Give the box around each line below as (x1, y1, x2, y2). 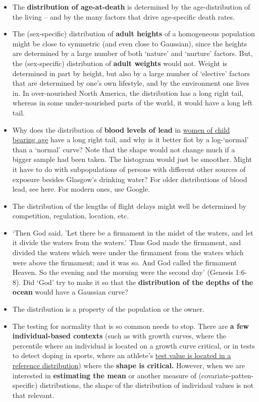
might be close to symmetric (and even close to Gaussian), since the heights (12, 38, 247, 48)
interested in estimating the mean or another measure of (12, 370, 196, 380)
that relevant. (12, 389, 55, 400)
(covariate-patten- (198, 370, 254, 380)
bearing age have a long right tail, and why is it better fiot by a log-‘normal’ (12, 134, 249, 145)
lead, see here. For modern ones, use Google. (12, 184, 150, 194)
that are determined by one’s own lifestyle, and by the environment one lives (12, 78, 249, 88)
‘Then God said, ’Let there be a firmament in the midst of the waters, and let (12, 227, 253, 238)
